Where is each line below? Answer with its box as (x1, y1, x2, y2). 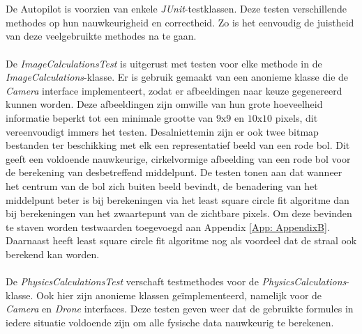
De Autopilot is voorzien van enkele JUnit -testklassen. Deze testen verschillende (6, 1, 347, 16)
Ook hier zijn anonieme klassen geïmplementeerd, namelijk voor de (36, 287, 322, 302)
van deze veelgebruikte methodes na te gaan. (6, 29, 197, 43)
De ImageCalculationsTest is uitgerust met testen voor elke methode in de (6, 56, 322, 70)
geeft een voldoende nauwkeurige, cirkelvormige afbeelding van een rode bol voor (6, 151, 351, 166)
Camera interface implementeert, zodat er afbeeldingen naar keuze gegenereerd (6, 83, 342, 97)
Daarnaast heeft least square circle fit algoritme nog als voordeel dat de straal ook (6, 233, 357, 248)
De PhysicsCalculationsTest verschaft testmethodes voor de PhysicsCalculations (6, 274, 347, 289)
